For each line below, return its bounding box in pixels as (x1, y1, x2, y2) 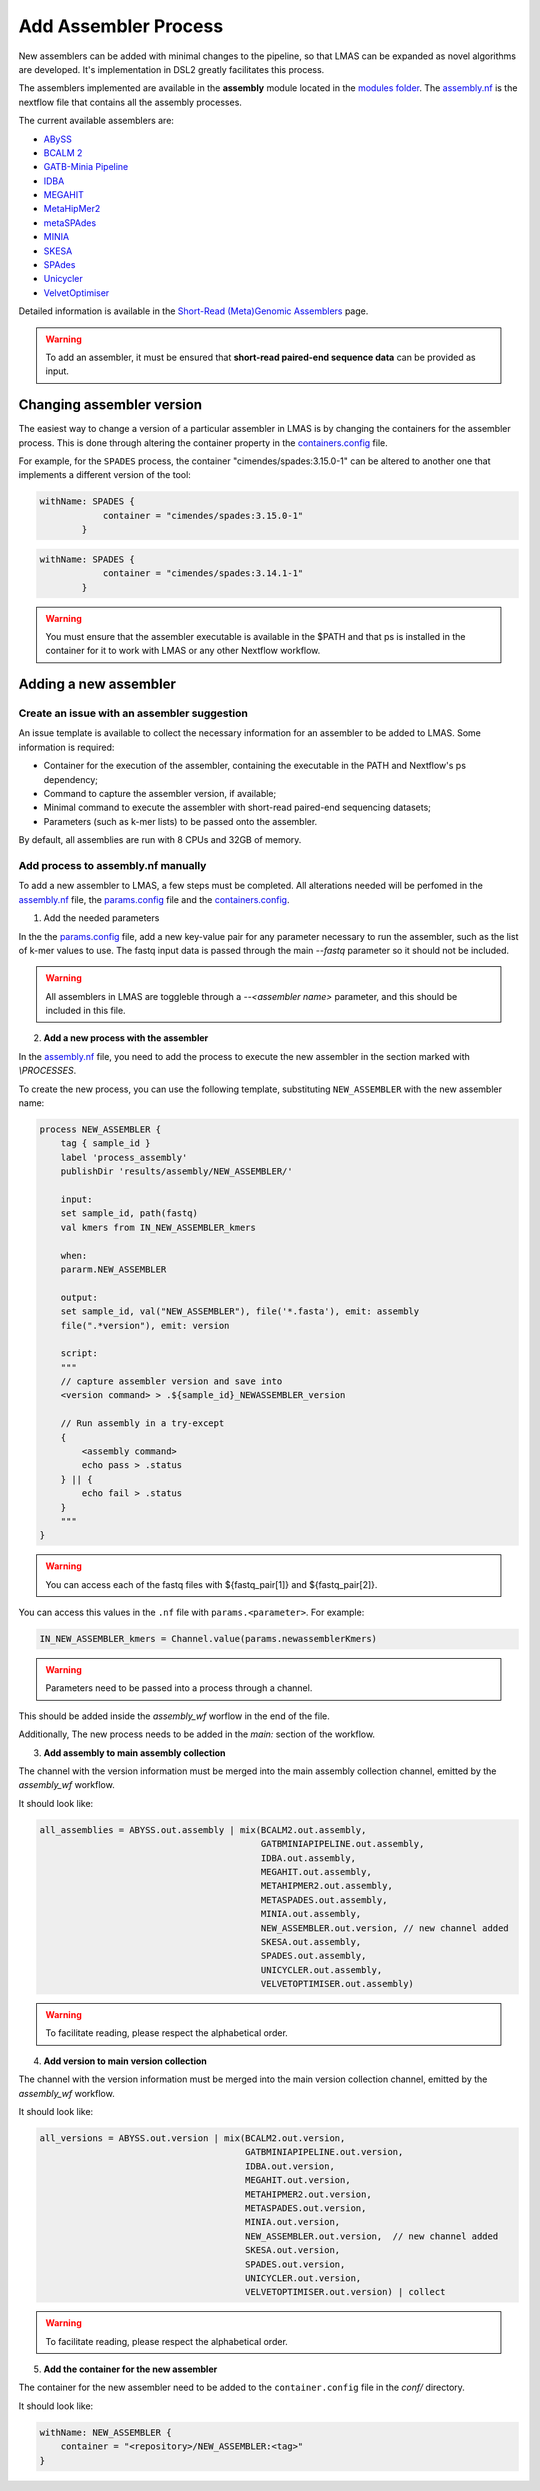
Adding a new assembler (18, 676, 177, 693)
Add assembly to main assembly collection (43, 1746, 226, 1759)
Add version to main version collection (43, 2055, 207, 2067)
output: (60, 1291, 99, 1303)
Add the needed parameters (43, 912, 160, 924)
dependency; (43, 773, 99, 785)
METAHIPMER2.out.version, (245, 2188, 372, 2200)
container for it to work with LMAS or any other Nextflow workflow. (45, 645, 321, 657)
